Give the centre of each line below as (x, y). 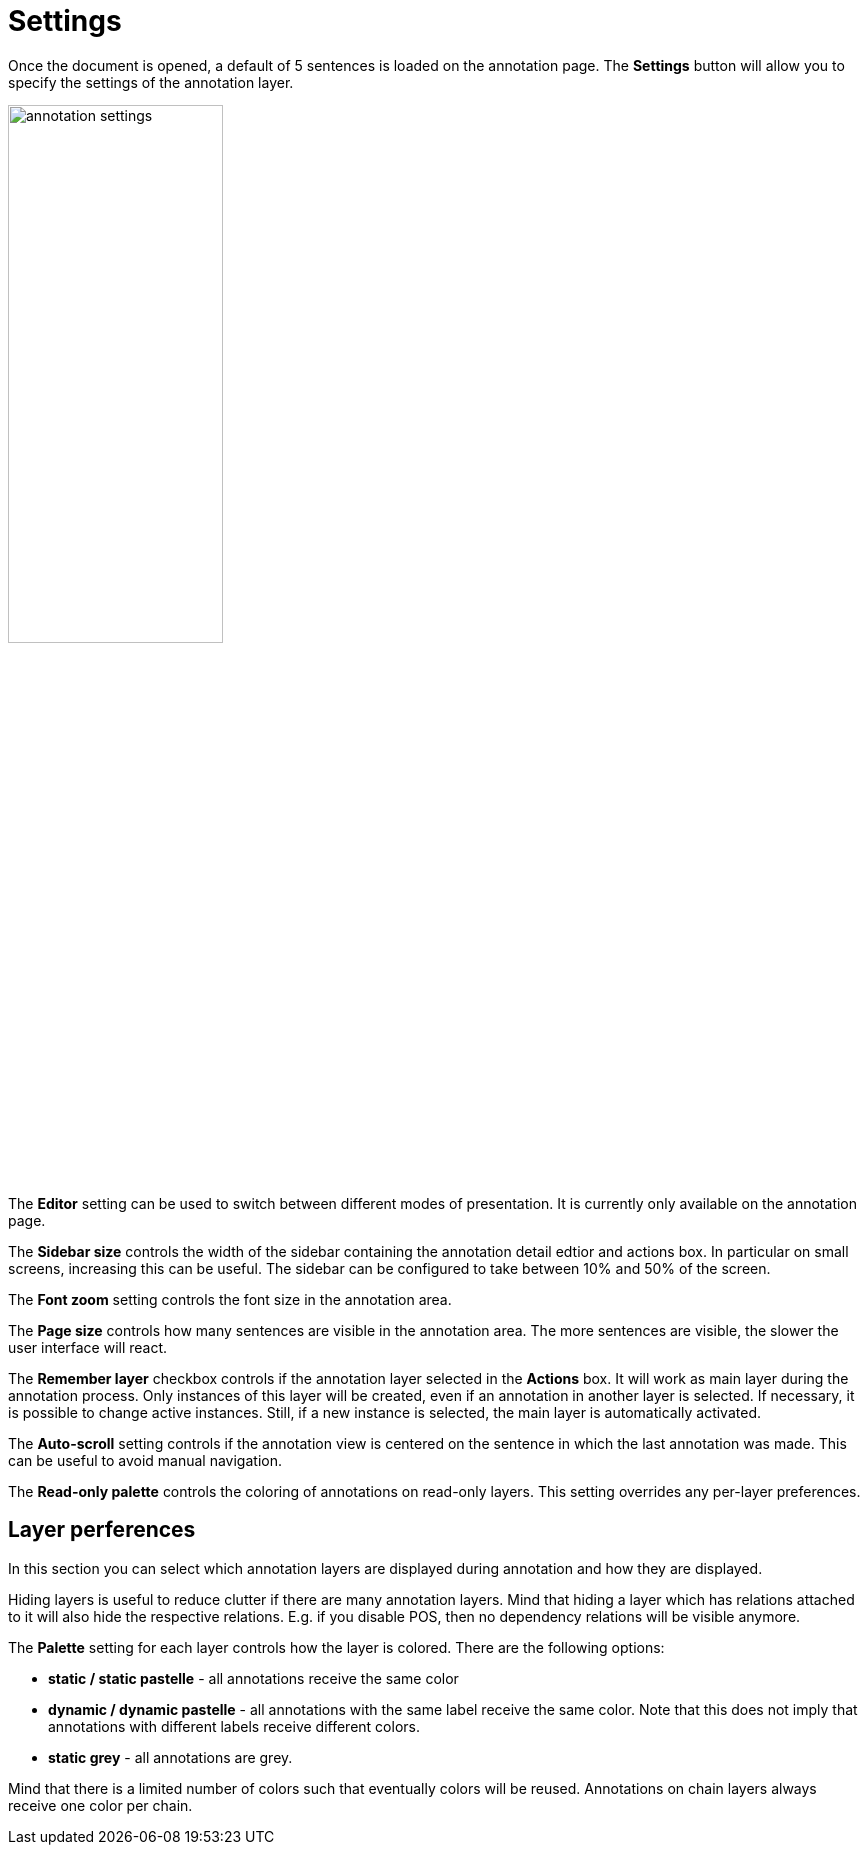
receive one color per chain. (100, 1805)
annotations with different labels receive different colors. (234, 1726)
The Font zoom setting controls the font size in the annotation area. (230, 1299)
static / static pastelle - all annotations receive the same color (253, 1678)
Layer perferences (102, 1530)
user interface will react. (88, 1347)
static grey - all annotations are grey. (170, 1757)
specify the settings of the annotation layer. (151, 82)
